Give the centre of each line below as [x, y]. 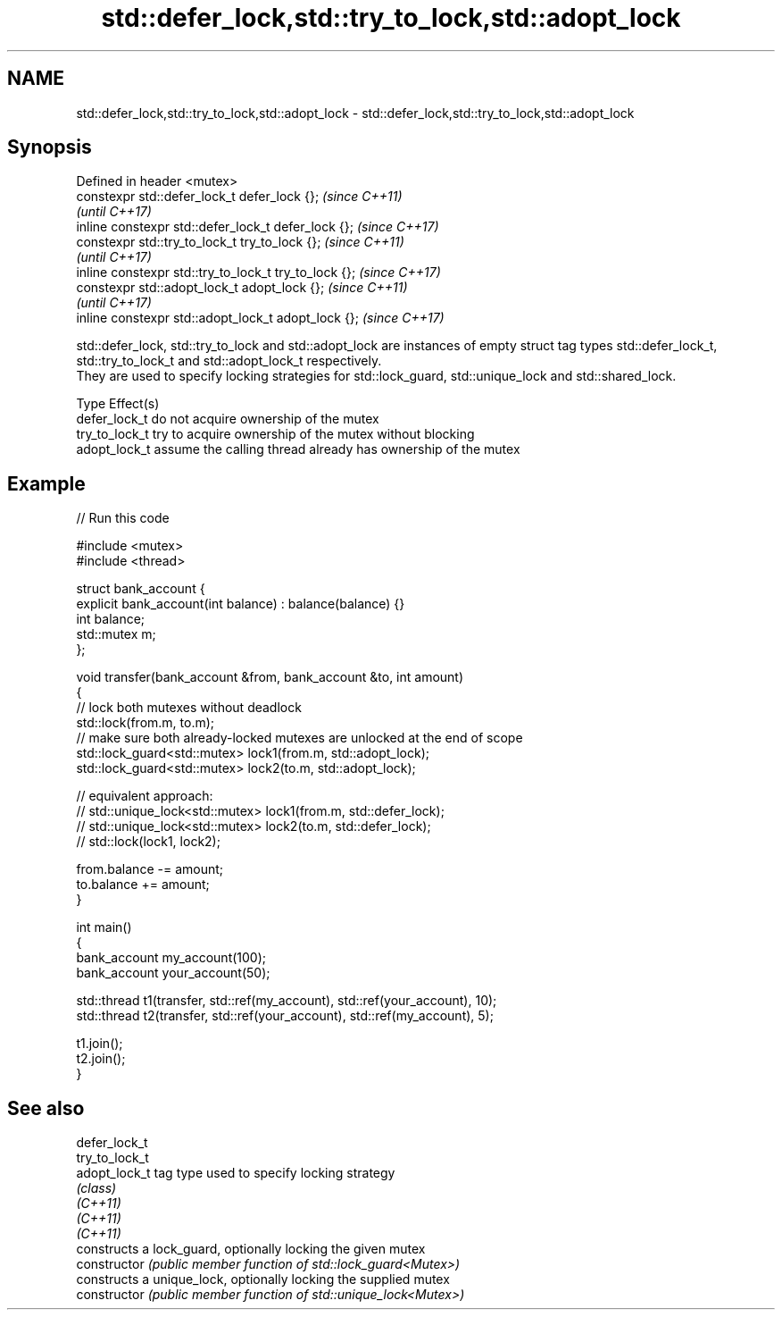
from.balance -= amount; [150, 869]
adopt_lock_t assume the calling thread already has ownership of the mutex [298, 449]
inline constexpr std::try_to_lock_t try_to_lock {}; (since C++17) [258, 273]
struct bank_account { [141, 589]
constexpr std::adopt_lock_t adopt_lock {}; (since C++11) [242, 288]
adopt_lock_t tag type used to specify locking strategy [236, 1173]
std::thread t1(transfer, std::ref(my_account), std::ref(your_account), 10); [287, 1001]
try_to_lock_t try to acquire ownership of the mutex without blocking [275, 434]
